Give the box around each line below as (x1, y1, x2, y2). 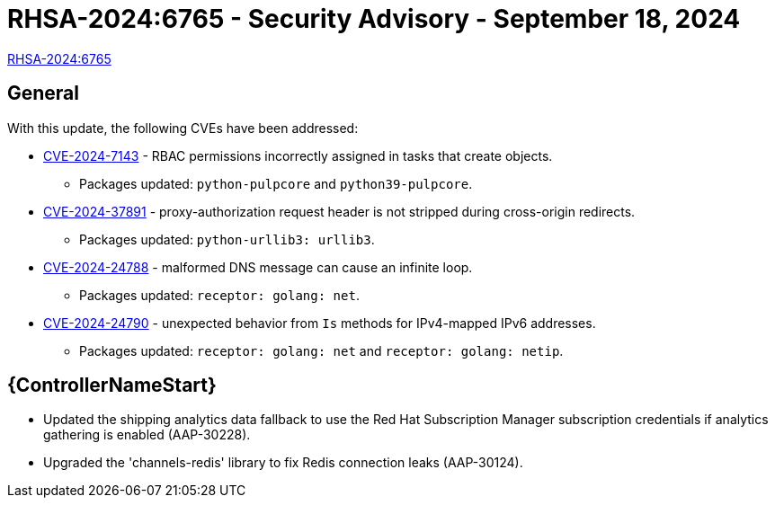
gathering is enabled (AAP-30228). (43, 427, 251, 443)
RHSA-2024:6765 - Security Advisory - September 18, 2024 (7, 4, 741, 34)
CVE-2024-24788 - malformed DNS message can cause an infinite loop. (43, 259, 473, 275)
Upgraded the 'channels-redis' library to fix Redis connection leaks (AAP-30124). (43, 455, 523, 471)
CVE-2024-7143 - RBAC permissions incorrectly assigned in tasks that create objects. (43, 147, 553, 164)
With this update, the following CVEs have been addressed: (7, 120, 359, 136)
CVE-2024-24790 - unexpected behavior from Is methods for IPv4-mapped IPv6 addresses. (43, 315, 596, 331)
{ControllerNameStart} (7, 374, 217, 397)
